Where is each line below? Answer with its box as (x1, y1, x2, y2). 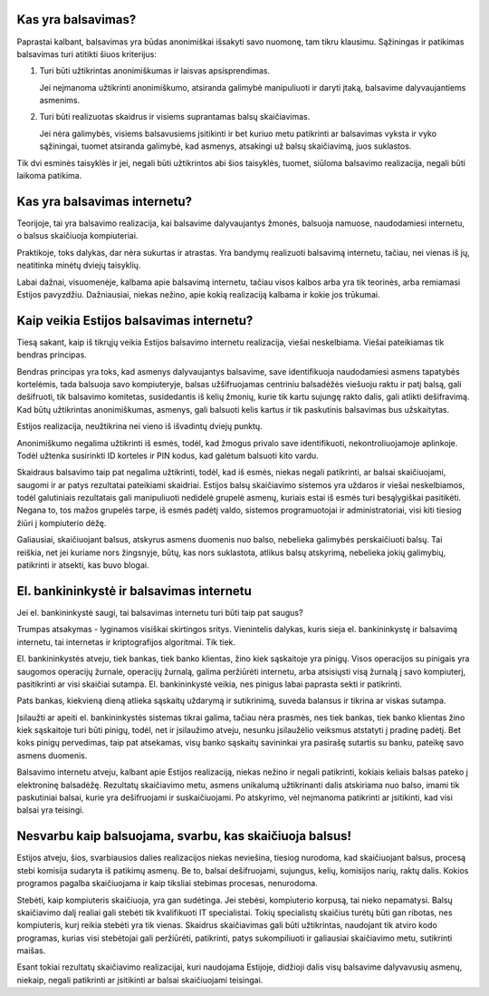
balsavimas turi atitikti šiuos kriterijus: (16, 48, 158, 59)
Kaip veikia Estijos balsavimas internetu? (16, 313, 254, 328)
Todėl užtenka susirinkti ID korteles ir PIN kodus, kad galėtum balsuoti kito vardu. (16, 450, 319, 461)
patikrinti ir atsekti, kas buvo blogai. (16, 560, 149, 571)
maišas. (16, 945, 46, 956)
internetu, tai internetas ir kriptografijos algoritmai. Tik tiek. (16, 636, 235, 648)
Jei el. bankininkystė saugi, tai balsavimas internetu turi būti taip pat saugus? (16, 607, 303, 618)
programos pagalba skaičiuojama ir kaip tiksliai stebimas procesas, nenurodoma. (16, 878, 319, 889)
